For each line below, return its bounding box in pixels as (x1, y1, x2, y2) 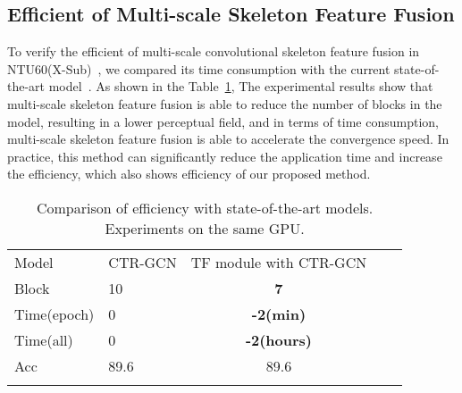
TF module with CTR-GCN (190, 251, 367, 272)
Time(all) (14, 329, 73, 350)
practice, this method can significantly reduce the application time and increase (7, 146, 442, 165)
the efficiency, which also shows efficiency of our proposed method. (7, 164, 371, 183)
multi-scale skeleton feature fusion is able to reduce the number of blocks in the (7, 94, 442, 113)
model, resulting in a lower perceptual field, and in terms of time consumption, (7, 112, 440, 130)
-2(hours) (245, 329, 313, 350)
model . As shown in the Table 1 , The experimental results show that (48, 77, 433, 96)
